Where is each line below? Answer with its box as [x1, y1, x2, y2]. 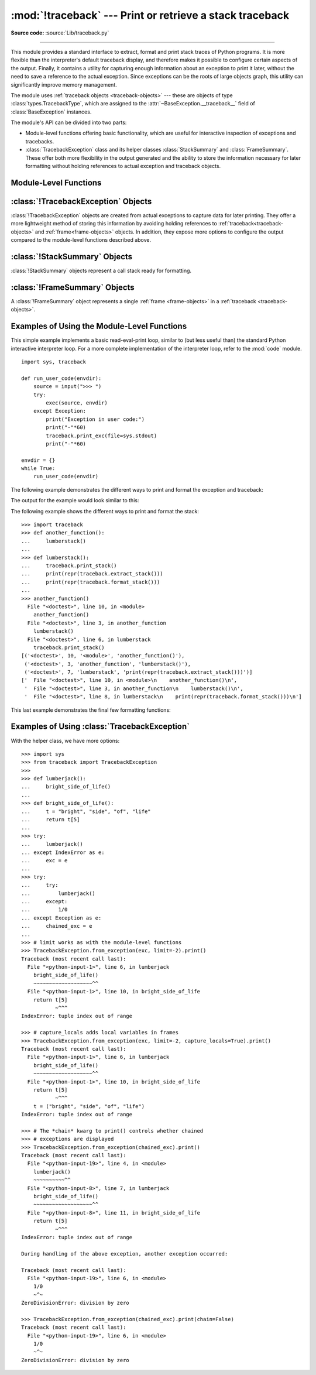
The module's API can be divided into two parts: [11, 119, 127, 126]
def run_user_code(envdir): [21, 375, 102, 382]
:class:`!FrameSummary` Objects [11, 282, 135, 292]
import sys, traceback [21, 359, 87, 365]
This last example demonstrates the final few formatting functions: [11, 706, 171, 714]
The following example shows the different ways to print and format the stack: [11, 508, 199, 515]
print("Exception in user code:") [46, 416, 145, 423]
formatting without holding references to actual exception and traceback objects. [25, 163, 221, 170]
